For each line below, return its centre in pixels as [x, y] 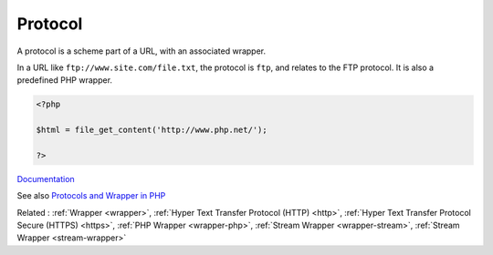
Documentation [46, 178]
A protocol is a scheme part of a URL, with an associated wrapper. [142, 51]
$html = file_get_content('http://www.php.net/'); [152, 130]
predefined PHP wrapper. [65, 80]
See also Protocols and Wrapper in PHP [91, 196]
